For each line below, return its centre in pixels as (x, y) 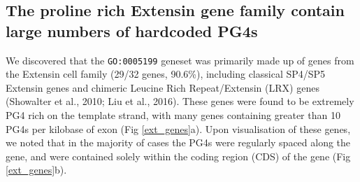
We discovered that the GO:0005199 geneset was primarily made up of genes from (180, 60)
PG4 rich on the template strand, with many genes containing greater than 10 (173, 115)
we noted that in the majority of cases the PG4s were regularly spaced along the (178, 142)
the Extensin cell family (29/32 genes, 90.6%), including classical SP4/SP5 (166, 74)
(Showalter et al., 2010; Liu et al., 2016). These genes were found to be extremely (180, 101)
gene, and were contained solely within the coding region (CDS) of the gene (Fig (178, 156)
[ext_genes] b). (36, 170)
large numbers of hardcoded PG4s (132, 30)
